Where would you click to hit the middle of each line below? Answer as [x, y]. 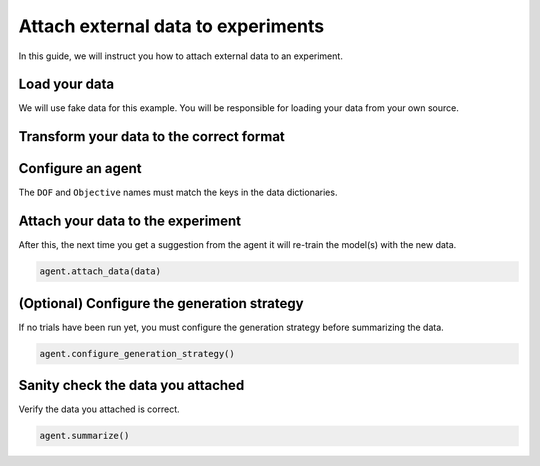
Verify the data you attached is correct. [99, 409]
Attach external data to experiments [171, 26]
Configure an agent [80, 168]
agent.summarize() [84, 436]
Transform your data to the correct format [151, 136]
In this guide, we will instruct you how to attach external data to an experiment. [181, 56]
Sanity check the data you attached [131, 385]
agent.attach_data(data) [100, 271]
